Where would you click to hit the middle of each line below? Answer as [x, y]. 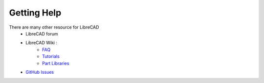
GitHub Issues [40, 72]
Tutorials [51, 56]
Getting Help [35, 13]
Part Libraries [56, 63]
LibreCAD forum [42, 33]
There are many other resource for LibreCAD [54, 27]
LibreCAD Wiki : [41, 43]
